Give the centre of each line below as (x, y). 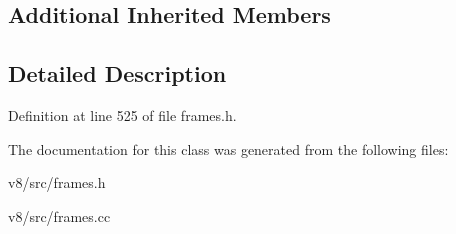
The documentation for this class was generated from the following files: (228, 148)
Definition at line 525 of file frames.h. (122, 114)
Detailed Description (117, 73)
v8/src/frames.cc (59, 215)
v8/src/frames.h (57, 182)
